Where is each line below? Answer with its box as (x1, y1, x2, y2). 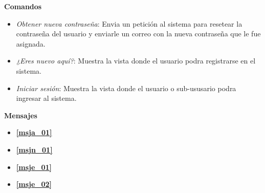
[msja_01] (16, 127, 52, 138)
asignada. (16, 38, 46, 49)
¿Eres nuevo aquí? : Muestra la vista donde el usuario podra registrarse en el (16, 55, 256, 66)
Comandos (4, 1, 42, 11)
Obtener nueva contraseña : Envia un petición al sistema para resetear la (16, 18, 242, 29)
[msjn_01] (16, 144, 53, 155)
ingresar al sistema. (16, 93, 77, 103)
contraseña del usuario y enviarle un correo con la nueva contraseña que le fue (16, 28, 261, 39)
